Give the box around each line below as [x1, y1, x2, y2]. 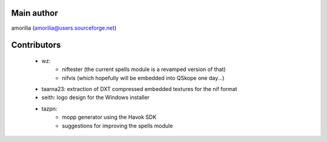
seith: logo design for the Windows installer [41, 94, 150, 101]
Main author [11, 8, 59, 18]
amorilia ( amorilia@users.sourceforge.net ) [11, 24, 117, 32]
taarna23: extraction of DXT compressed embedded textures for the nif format [41, 86, 237, 93]
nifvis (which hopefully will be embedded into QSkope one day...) [62, 74, 225, 81]
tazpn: [41, 105, 58, 112]
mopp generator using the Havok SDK [62, 113, 157, 121]
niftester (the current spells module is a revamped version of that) [62, 66, 226, 73]
